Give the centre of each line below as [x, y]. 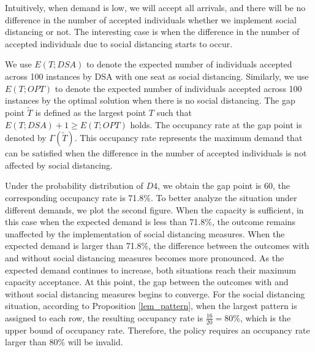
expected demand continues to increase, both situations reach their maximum [150, 270]
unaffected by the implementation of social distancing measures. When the [145, 233]
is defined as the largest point [91, 112]
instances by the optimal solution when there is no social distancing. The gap [150, 100]
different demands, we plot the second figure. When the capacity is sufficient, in [154, 209]
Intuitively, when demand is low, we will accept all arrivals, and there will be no [155, 7]
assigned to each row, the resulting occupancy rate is [104, 317]
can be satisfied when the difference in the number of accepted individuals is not [156, 153]
